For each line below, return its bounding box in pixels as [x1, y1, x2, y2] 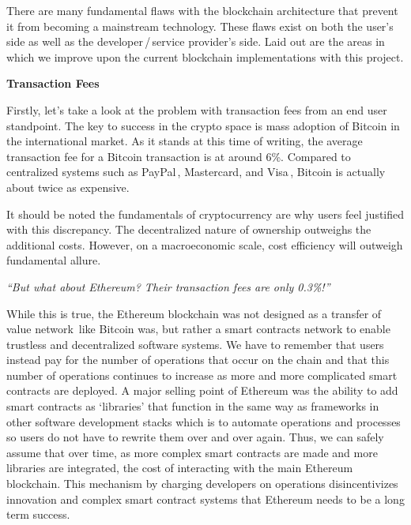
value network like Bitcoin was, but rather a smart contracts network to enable [6, 321, 390, 337]
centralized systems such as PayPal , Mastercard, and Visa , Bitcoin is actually [6, 163, 386, 180]
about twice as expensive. [6, 178, 130, 195]
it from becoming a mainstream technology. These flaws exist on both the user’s [6, 17, 394, 34]
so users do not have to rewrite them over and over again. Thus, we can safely [6, 429, 384, 445]
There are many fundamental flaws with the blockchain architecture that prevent [6, 2, 398, 18]
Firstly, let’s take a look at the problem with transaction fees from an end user [6, 101, 387, 118]
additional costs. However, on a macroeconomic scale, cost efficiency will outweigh [6, 236, 403, 253]
